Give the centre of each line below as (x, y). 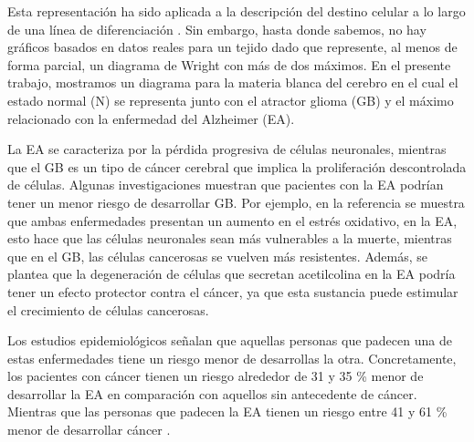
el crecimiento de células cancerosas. (108, 309)
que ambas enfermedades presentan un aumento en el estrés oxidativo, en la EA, (232, 220)
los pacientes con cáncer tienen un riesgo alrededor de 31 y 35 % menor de (216, 376)
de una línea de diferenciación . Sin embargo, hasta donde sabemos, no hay (217, 29)
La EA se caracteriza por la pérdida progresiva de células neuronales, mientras (227, 149)
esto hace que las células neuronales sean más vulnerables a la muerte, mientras (230, 238)
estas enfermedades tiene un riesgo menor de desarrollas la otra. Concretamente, (232, 358)
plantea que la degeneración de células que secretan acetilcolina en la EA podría (232, 274)
